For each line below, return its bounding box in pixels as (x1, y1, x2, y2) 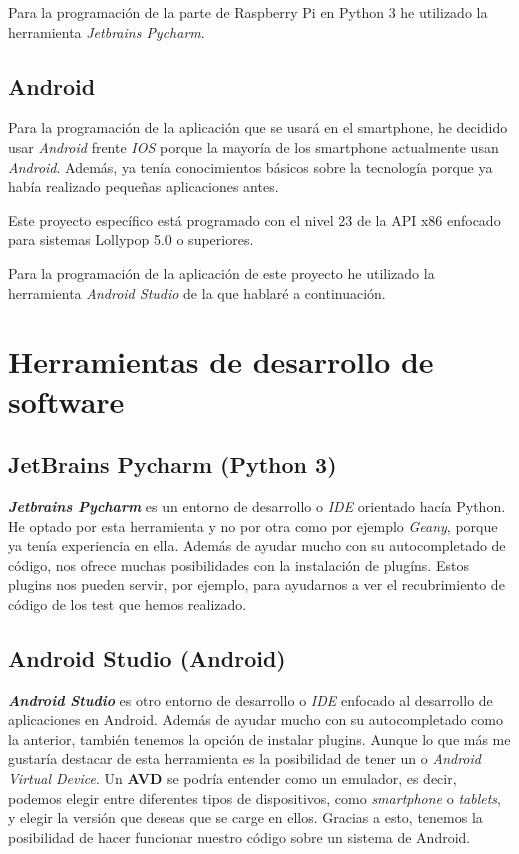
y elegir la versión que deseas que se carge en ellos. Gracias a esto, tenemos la (8, 807, 483, 828)
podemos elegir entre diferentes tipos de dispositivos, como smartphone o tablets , (8, 787, 501, 808)
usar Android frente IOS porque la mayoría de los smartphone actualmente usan (8, 136, 499, 157)
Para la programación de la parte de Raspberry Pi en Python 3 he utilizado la (8, 2, 488, 22)
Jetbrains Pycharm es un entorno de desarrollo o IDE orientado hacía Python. (8, 495, 506, 516)
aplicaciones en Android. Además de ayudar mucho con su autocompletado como (8, 709, 503, 730)
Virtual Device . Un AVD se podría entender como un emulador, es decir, (8, 768, 457, 789)
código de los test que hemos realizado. (8, 593, 247, 614)
